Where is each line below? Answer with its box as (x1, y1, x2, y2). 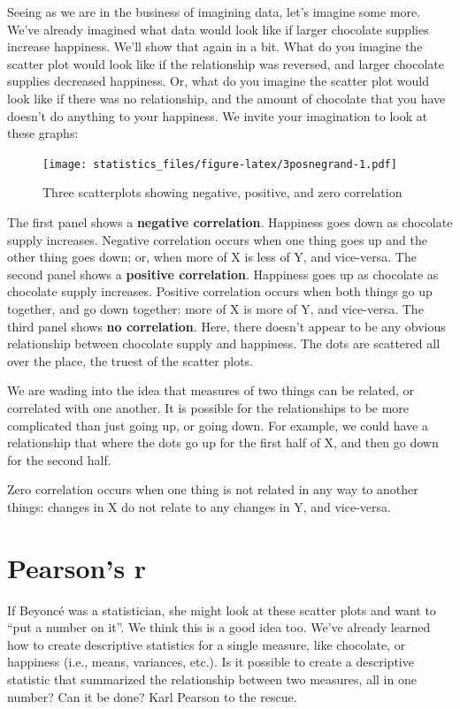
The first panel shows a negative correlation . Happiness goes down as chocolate (7, 213, 453, 231)
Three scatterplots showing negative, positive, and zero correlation (42, 183, 402, 202)
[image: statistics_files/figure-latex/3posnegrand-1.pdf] (42, 157, 397, 171)
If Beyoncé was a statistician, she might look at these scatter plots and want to (7, 600, 436, 619)
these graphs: (7, 124, 79, 142)
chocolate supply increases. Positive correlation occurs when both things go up (7, 282, 433, 301)
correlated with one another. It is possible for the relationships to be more (7, 398, 410, 416)
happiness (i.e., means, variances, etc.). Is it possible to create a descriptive (7, 652, 414, 671)
